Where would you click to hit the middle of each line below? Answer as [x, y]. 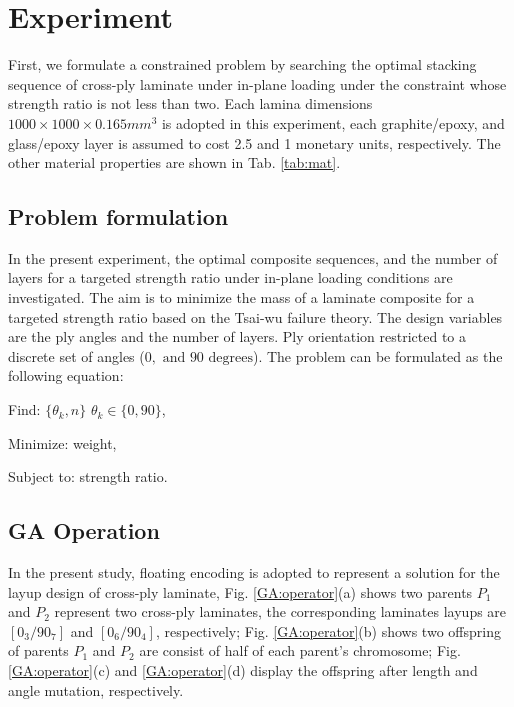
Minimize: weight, [62, 442]
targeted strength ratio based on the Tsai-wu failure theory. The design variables [255, 316]
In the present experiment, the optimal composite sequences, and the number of [253, 257]
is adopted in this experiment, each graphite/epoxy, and [333, 122]
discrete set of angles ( [76, 355]
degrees [230, 357]
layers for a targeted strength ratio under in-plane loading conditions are [230, 277]
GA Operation [84, 530]
